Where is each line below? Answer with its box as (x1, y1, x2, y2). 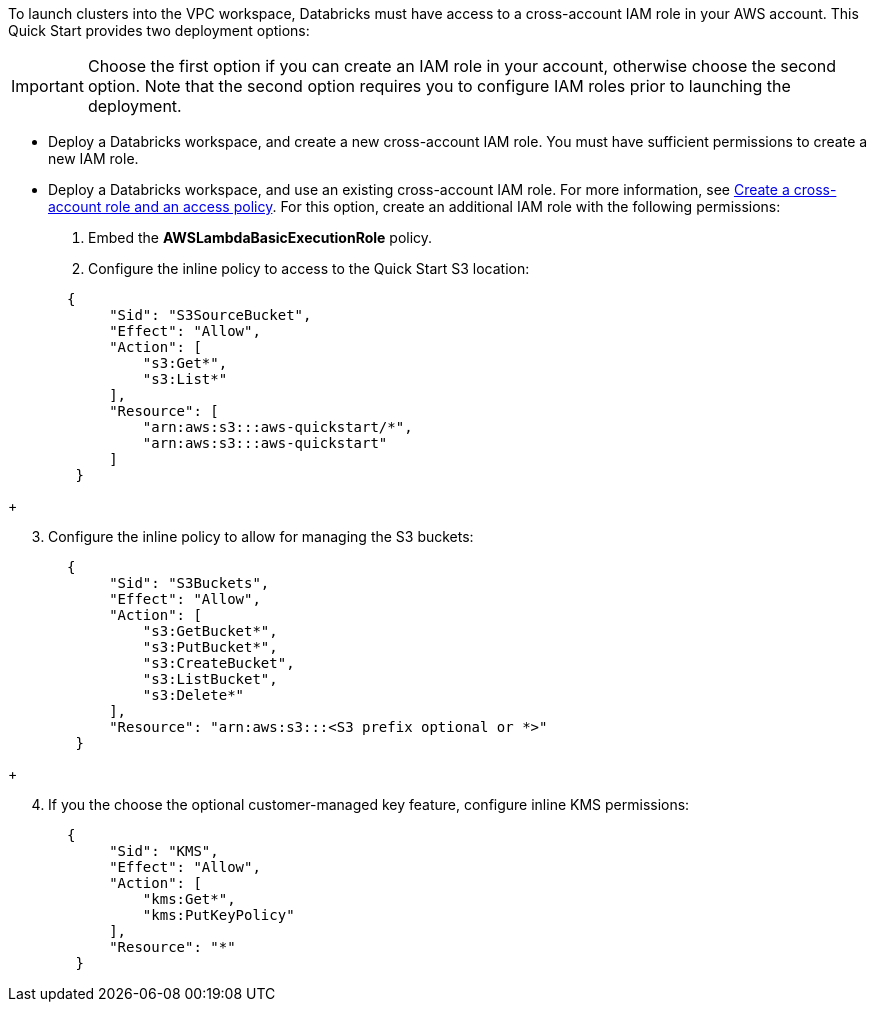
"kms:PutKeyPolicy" (142, 907, 295, 923)
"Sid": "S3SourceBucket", (109, 307, 312, 323)
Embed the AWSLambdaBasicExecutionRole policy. (88, 229, 433, 246)
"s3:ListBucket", (142, 671, 278, 687)
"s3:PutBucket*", (142, 639, 278, 655)
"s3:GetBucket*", (142, 623, 278, 639)
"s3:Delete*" (142, 687, 245, 703)
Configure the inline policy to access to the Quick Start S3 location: (88, 260, 530, 277)
